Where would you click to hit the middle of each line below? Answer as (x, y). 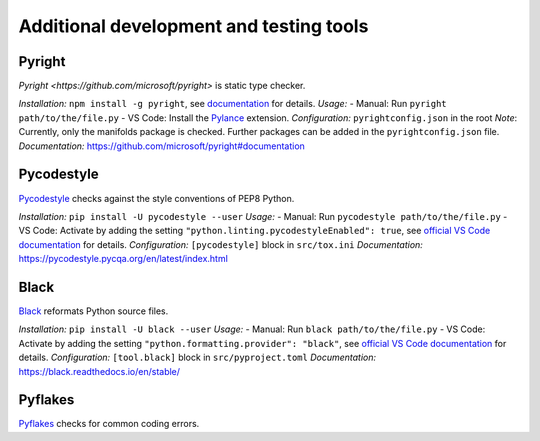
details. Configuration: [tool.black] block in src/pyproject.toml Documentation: (197, 357)
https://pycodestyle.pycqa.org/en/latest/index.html (123, 259)
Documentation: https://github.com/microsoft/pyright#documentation (161, 146)
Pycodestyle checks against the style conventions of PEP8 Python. (156, 198)
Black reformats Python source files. (93, 311)
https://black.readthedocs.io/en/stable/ (99, 371)
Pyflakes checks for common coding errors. (109, 424)
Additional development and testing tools (193, 26)
